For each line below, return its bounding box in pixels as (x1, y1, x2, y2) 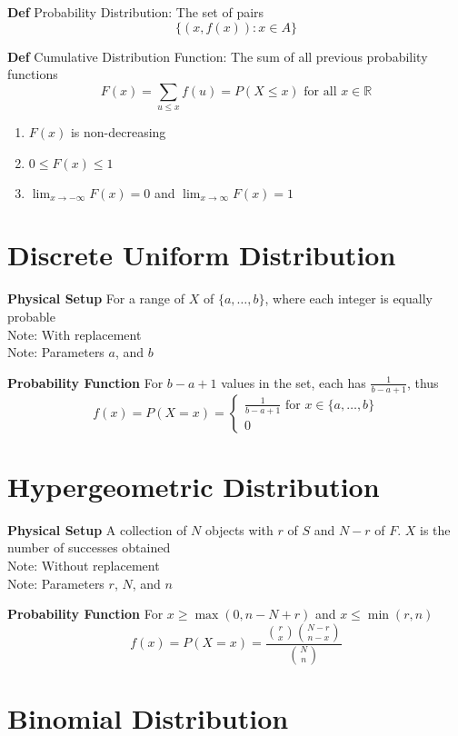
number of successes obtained (7, 538, 171, 557)
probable (7, 307, 55, 326)
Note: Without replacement (7, 555, 160, 574)
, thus (406, 373, 439, 392)
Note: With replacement (7, 324, 142, 343)
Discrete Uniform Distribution (7, 236, 396, 274)
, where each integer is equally (264, 289, 433, 308)
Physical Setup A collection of (7, 520, 187, 539)
